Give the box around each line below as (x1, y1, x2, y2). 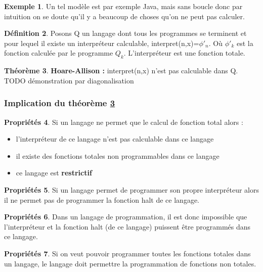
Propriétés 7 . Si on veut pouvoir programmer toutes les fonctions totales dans (4, 248, 251, 258)
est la (236, 37, 253, 48)
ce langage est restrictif (16, 167, 92, 178)
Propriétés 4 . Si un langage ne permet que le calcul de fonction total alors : (4, 116, 243, 127)
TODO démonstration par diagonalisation (4, 75, 134, 85)
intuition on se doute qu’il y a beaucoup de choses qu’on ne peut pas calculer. (4, 11, 245, 21)
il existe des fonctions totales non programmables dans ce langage (16, 150, 220, 161)
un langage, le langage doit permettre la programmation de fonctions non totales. (4, 258, 256, 268)
